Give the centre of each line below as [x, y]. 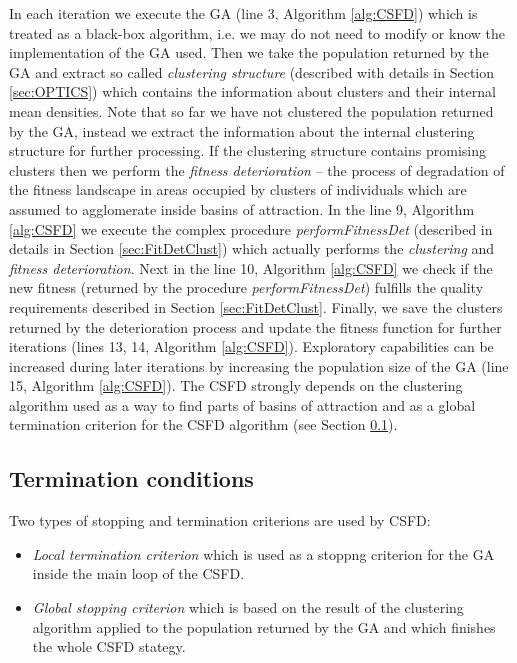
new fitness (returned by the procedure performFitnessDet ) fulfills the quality [246, 287]
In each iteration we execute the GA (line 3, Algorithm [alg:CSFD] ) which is [243, 13]
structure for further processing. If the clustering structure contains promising [247, 150]
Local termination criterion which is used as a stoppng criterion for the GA [263, 553]
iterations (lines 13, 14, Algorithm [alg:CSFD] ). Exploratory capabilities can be [251, 346]
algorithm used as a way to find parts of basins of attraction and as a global [242, 404]
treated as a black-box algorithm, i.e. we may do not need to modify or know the [257, 32]
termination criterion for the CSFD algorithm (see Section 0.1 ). [203, 424]
